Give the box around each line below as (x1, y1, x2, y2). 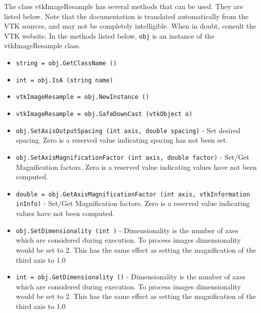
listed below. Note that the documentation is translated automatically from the (4, 11, 249, 21)
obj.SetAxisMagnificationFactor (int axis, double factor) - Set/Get (16, 151, 249, 162)
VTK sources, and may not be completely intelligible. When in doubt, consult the (4, 21, 256, 31)
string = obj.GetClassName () (16, 60, 117, 67)
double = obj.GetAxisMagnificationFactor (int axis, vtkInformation (16, 190, 250, 198)
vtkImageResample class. (4, 40, 81, 51)
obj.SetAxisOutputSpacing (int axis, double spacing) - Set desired (16, 125, 240, 135)
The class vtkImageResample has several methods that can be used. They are (4, 1, 243, 11)
